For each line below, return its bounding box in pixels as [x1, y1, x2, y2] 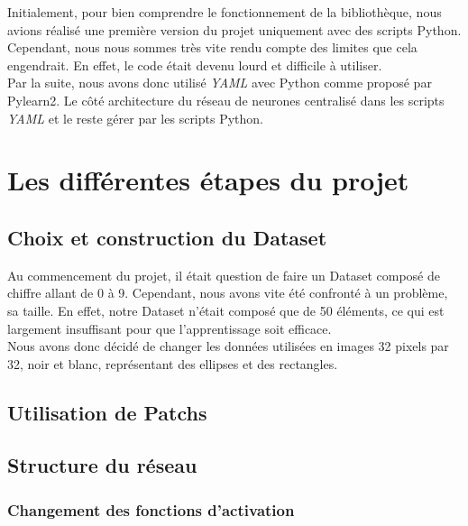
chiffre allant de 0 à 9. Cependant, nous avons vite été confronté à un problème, [7, 283, 448, 302]
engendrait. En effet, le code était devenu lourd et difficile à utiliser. [7, 55, 382, 74]
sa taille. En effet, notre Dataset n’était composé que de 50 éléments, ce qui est [7, 300, 445, 319]
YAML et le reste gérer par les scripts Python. [7, 108, 264, 127]
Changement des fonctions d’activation [7, 498, 295, 521]
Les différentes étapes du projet [7, 161, 409, 198]
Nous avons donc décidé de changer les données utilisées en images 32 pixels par [7, 337, 449, 355]
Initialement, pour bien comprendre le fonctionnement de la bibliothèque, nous [7, 3, 442, 21]
